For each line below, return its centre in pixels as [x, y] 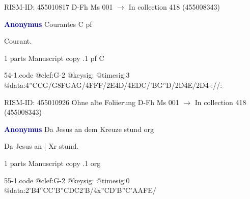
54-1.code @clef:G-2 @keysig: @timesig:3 [67, 75]
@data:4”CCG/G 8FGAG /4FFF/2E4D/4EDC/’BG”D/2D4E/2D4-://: [113, 85]
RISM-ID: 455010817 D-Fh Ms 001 [59, 7]
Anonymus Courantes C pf [48, 24]
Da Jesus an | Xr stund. [41, 146]
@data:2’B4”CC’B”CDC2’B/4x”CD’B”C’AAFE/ [80, 190]
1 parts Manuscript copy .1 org [52, 163]
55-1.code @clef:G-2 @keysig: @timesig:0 [67, 180]
